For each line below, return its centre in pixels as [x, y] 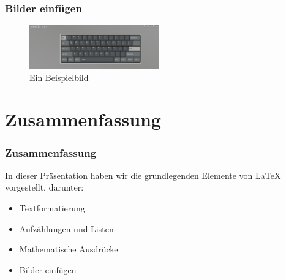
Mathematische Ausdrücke [69, 249]
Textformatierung [52, 207]
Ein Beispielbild [59, 77]
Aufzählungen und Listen [66, 228]
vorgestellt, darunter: [44, 187]
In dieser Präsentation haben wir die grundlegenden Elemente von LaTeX [143, 175]
